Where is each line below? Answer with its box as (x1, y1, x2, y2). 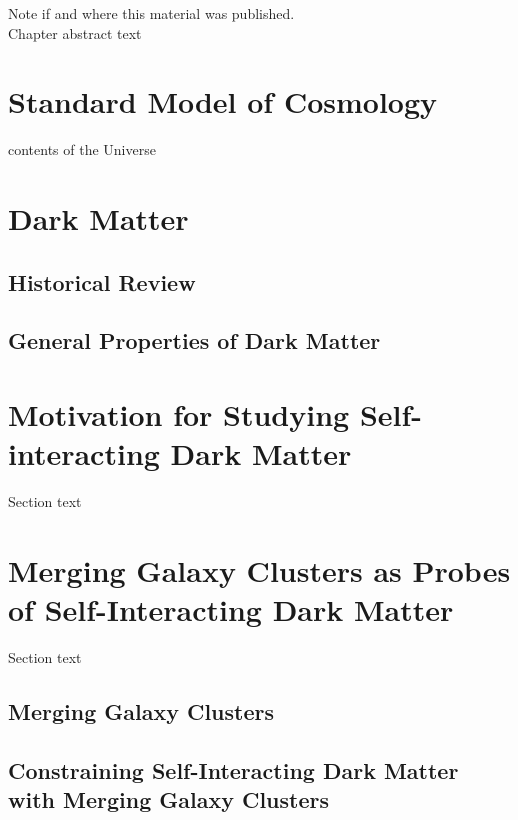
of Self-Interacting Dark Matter (8, 589, 454, 630)
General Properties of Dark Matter (8, 325, 381, 356)
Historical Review (8, 266, 196, 297)
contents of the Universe (8, 139, 156, 160)
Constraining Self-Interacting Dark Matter (8, 754, 459, 785)
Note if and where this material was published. (8, 3, 295, 23)
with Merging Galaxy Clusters (8, 784, 330, 815)
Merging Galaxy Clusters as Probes (8, 549, 511, 590)
